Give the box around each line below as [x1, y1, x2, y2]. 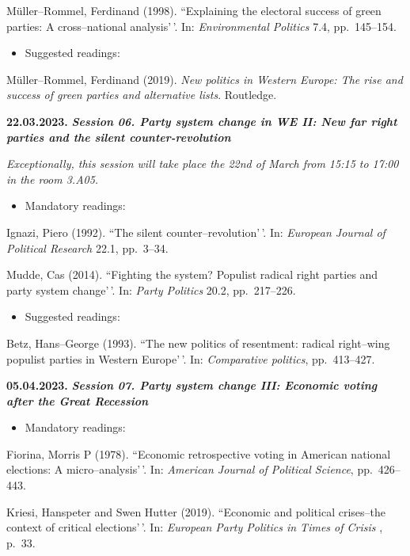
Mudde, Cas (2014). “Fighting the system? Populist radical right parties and [6, 266, 378, 283]
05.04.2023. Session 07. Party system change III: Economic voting [6, 377, 378, 394]
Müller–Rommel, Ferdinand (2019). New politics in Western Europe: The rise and [6, 70, 403, 87]
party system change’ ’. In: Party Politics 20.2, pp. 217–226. [6, 281, 296, 298]
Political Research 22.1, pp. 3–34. [6, 239, 169, 256]
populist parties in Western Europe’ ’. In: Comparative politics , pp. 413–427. [6, 350, 375, 367]
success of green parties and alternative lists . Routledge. [6, 86, 277, 103]
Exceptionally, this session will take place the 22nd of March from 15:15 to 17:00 [6, 155, 399, 172]
